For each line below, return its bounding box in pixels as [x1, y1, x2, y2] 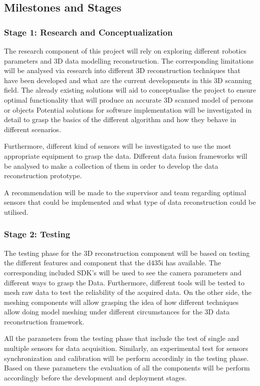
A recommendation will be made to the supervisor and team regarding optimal [4, 187, 246, 197]
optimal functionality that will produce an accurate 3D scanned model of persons [4, 94, 253, 105]
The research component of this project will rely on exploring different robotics [4, 46, 246, 56]
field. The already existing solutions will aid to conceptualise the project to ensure [4, 85, 256, 95]
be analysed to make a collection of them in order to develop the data [4, 160, 218, 171]
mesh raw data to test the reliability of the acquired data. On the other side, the [4, 287, 251, 297]
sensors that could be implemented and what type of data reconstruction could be [4, 197, 256, 207]
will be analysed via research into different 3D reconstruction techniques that [4, 65, 241, 76]
